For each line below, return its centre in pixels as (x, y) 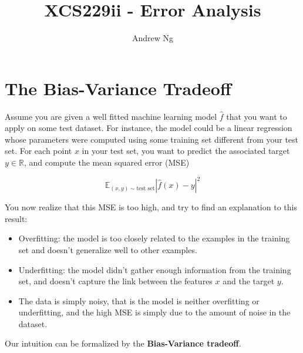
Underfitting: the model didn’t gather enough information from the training (155, 269)
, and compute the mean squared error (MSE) (107, 162)
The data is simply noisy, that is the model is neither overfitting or (139, 300)
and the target (249, 281)
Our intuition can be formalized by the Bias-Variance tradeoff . (123, 343)
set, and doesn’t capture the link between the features (115, 281)
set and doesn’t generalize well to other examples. (108, 249)
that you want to (257, 116)
